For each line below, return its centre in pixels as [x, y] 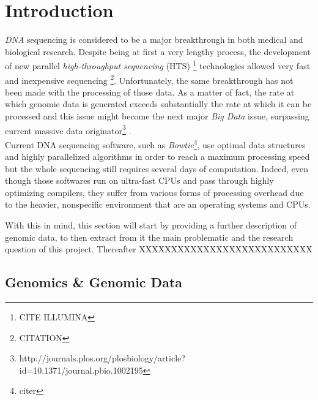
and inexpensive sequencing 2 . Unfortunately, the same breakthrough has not [149, 79]
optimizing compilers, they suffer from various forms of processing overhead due [154, 192]
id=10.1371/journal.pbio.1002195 [81, 370]
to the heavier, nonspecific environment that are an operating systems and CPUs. [158, 204]
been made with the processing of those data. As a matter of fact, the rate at [150, 92]
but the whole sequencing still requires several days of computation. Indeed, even [157, 168]
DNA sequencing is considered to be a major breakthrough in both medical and [154, 40]
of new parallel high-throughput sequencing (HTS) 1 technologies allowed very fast [158, 65]
